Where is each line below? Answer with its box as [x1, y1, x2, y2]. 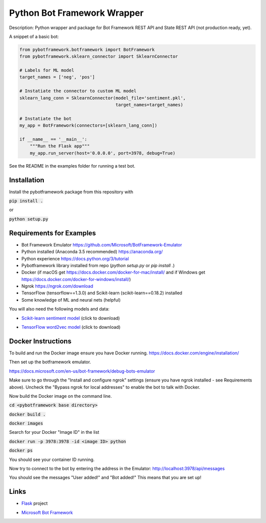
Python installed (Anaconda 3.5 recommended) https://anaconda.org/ [21, 249, 163, 255]
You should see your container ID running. [9, 456, 95, 462]
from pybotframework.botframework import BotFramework [19, 47, 155, 52]
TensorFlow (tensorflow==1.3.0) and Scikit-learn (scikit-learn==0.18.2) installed [21, 290, 182, 296]
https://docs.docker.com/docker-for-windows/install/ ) [21, 276, 131, 282]
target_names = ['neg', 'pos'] [19, 74, 96, 80]
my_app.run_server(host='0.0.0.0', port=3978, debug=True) [30, 150, 176, 156]
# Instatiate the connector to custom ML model [19, 88, 136, 94]
